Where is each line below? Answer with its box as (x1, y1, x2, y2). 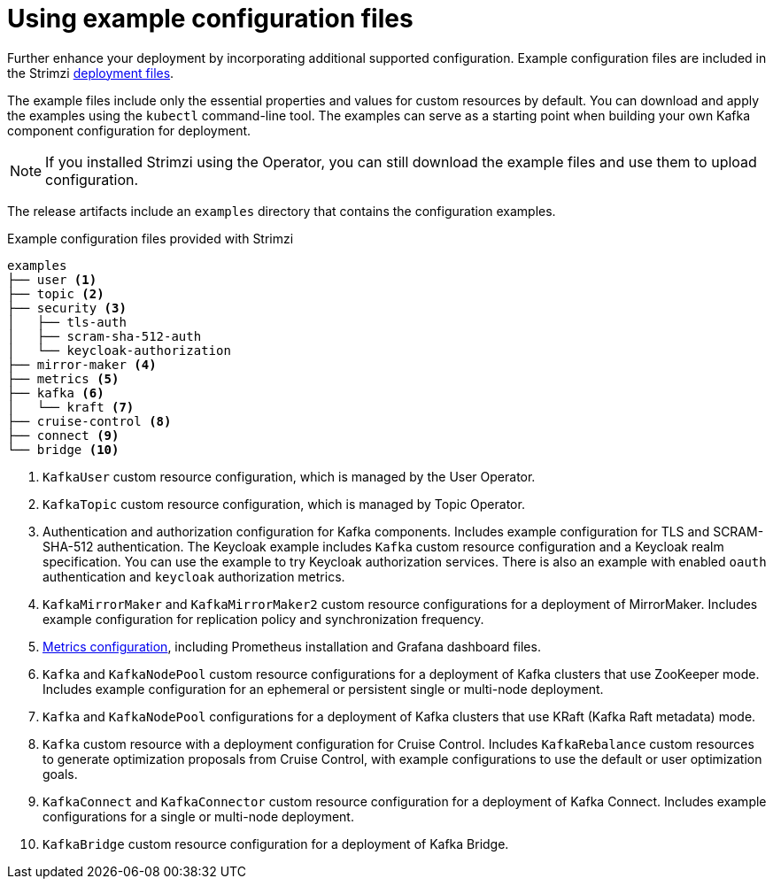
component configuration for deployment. (7, 122, 251, 138)
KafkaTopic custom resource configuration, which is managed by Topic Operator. (43, 496, 525, 512)
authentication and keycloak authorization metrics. (43, 568, 345, 584)
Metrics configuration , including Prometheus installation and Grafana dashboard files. (43, 638, 541, 654)
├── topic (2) (7, 286, 104, 301)
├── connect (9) (7, 428, 120, 443)
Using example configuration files (7, 4, 414, 34)
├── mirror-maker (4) (7, 357, 157, 372)
